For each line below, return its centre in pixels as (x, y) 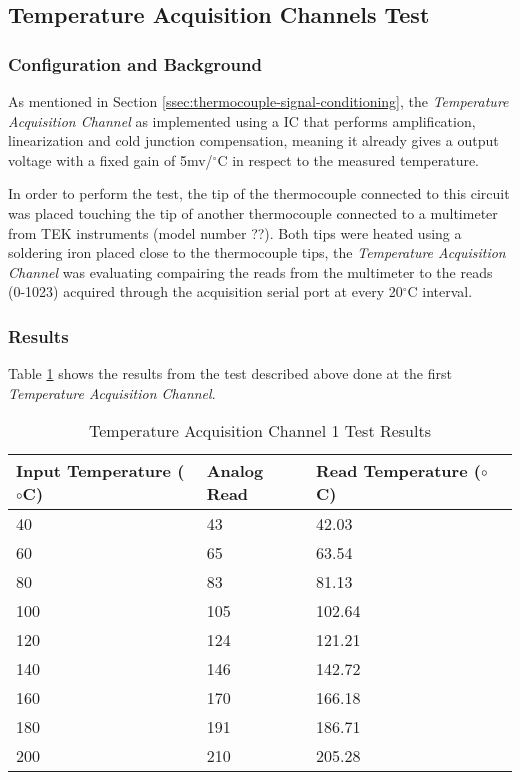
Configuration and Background (135, 63)
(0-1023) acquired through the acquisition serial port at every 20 (205, 291)
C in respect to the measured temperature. (348, 159)
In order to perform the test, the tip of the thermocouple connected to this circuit (259, 193)
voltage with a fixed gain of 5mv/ (110, 159)
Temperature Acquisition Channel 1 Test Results (260, 431)
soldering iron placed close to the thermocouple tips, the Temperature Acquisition (257, 252)
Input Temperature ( (100, 471)
